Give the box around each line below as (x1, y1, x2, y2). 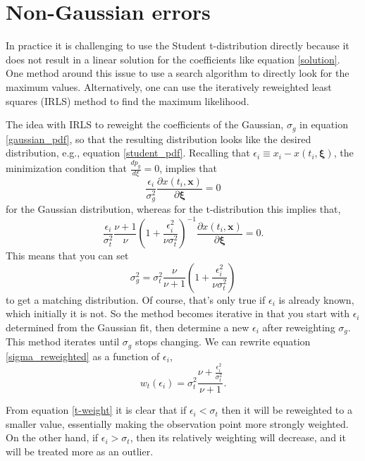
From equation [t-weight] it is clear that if (6, 402, 187, 417)
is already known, (278, 292, 354, 307)
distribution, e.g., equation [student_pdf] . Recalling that (6, 145, 250, 160)
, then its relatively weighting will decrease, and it (130, 430, 346, 445)
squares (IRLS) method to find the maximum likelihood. (6, 93, 249, 108)
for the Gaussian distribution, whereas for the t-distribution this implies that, (6, 201, 341, 216)
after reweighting (262, 319, 335, 334)
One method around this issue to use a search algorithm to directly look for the (6, 66, 349, 80)
